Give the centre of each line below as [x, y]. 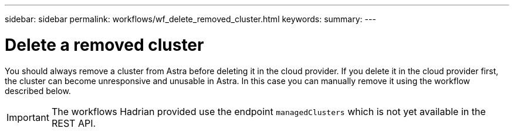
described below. [38, 91]
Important [28, 117]
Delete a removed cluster [104, 45]
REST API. [74, 123]
